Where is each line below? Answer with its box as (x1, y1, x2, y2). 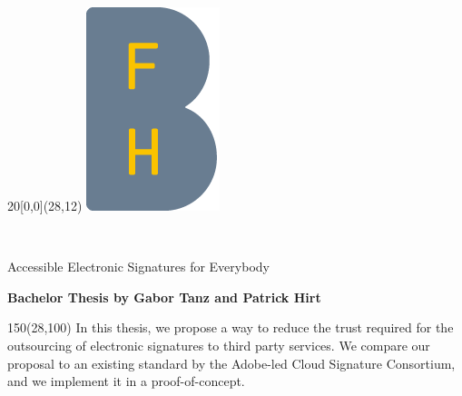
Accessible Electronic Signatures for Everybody (7, 257, 270, 276)
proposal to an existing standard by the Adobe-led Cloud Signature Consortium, (7, 353, 456, 372)
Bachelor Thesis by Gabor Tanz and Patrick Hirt (7, 287, 321, 306)
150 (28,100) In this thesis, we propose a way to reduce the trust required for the (7, 318, 454, 337)
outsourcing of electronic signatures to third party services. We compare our (7, 335, 430, 354)
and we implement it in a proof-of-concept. (7, 371, 245, 391)
